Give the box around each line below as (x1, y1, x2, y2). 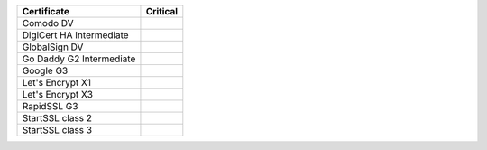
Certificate (22, 5, 70, 17)
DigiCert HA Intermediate (22, 29, 130, 41)
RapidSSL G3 (22, 100, 78, 112)
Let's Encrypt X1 (22, 77, 92, 89)
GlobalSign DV (22, 41, 84, 53)
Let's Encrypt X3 (22, 89, 94, 100)
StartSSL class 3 (22, 124, 93, 136)
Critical (145, 5, 179, 17)
